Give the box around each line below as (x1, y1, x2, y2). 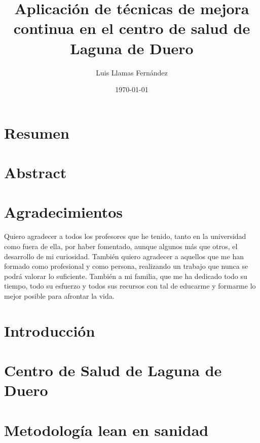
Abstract (4, 162, 67, 183)
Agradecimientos (4, 202, 123, 222)
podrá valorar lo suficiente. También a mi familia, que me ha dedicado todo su (4, 270, 247, 281)
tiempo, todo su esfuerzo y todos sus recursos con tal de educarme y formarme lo (4, 280, 256, 291)
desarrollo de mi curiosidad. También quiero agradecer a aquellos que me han (4, 251, 244, 261)
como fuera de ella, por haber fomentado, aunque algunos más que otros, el (4, 240, 238, 251)
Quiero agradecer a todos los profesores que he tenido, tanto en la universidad (4, 231, 246, 241)
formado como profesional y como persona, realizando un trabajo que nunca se (4, 261, 248, 271)
